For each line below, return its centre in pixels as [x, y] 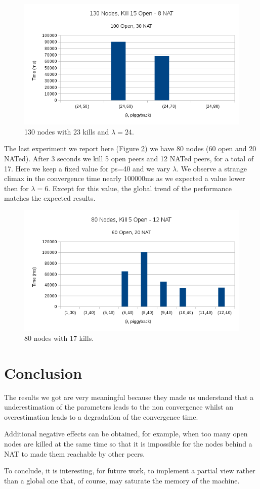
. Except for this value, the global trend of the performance [140, 188]
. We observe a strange [212, 168]
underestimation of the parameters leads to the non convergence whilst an [119, 407]
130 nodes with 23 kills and [67, 131]
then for [16, 188]
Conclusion [43, 372]
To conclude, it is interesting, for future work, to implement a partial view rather [130, 471]
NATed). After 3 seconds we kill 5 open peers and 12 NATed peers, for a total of [129, 159]
